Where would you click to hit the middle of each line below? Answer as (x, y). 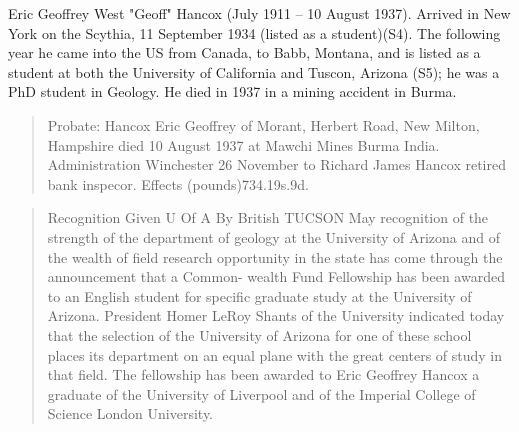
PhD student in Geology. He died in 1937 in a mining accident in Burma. (232, 91)
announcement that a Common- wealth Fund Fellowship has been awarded (276, 276)
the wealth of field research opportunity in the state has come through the (275, 256)
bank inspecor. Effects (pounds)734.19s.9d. (178, 183)
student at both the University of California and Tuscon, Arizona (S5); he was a (254, 71)
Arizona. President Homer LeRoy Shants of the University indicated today (276, 315)
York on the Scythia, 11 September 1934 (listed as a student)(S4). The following (254, 32)
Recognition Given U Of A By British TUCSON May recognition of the (268, 217)
